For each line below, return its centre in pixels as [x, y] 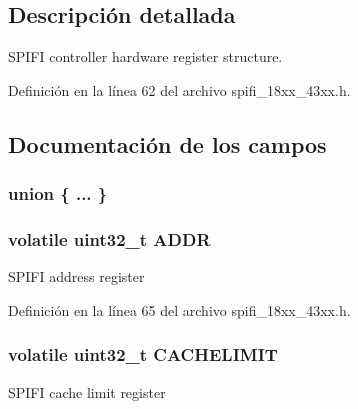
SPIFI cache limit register [87, 391]
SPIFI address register [76, 276]
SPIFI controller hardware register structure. [145, 56]
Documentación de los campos [167, 143]
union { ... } [58, 193]
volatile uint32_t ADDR [109, 238]
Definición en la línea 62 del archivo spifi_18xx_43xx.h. [179, 89]
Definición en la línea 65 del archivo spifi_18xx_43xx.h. [179, 309]
